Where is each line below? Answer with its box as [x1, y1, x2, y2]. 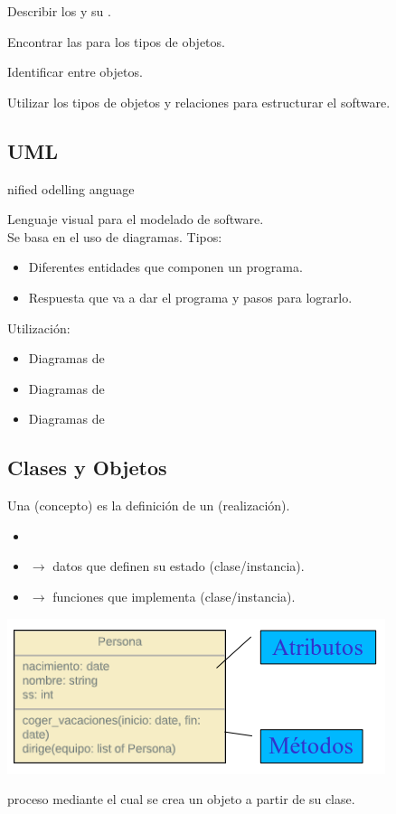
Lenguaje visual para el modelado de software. [7, 210, 264, 229]
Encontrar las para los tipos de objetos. [7, 32, 225, 51]
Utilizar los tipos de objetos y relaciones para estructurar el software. [7, 92, 391, 111]
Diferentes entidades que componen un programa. [28, 257, 303, 276]
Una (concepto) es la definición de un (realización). [7, 496, 290, 515]
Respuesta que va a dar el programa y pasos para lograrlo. [28, 287, 353, 306]
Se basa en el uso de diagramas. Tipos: [7, 227, 222, 246]
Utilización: [7, 318, 71, 337]
